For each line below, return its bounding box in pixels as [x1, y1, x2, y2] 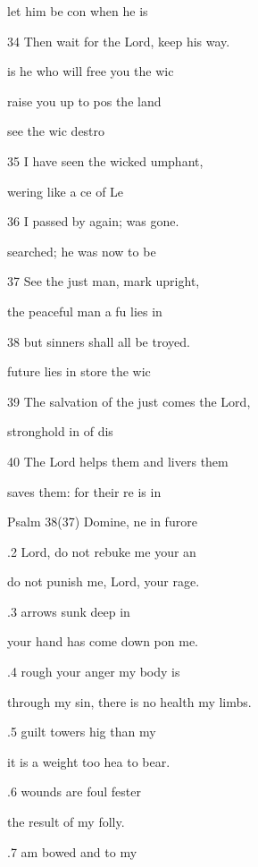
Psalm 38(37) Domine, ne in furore [7, 512, 197, 531]
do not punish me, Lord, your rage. [7, 572, 200, 591]
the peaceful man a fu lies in [7, 301, 162, 320]
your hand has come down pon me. [7, 632, 199, 651]
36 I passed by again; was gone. [7, 212, 179, 231]
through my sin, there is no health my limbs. [7, 692, 252, 711]
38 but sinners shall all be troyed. [7, 332, 190, 350]
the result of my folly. [7, 812, 125, 831]
